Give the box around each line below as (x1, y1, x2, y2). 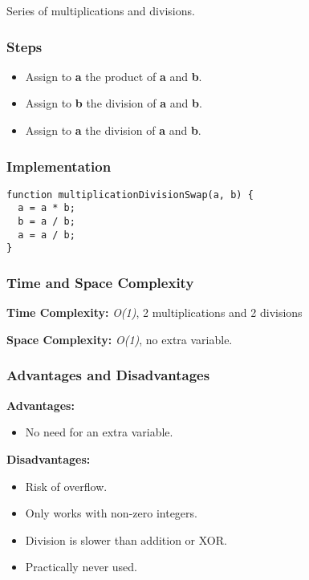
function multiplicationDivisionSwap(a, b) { (6, 189, 254, 201)
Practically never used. (25, 558, 137, 575)
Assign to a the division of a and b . (25, 122, 201, 138)
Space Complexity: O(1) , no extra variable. (6, 331, 233, 347)
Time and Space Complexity (6, 273, 194, 293)
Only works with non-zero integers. (25, 505, 197, 521)
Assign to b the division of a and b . (25, 95, 202, 112)
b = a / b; (18, 216, 75, 228)
